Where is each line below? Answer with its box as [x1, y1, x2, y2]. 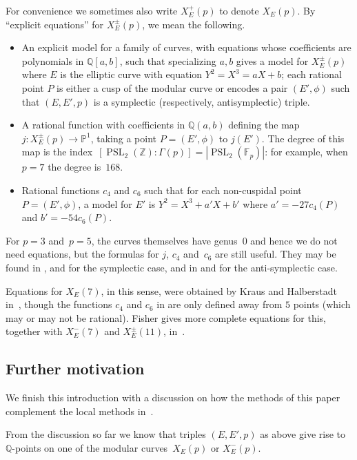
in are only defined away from [156, 297, 283, 312]
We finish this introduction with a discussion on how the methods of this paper [6, 390, 340, 405]
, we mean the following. [142, 17, 245, 31]
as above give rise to [260, 427, 345, 441]
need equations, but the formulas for [6, 247, 159, 261]
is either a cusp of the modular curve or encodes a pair [57, 80, 288, 95]
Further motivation [6, 358, 145, 379]
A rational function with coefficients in [21, 117, 185, 132]
